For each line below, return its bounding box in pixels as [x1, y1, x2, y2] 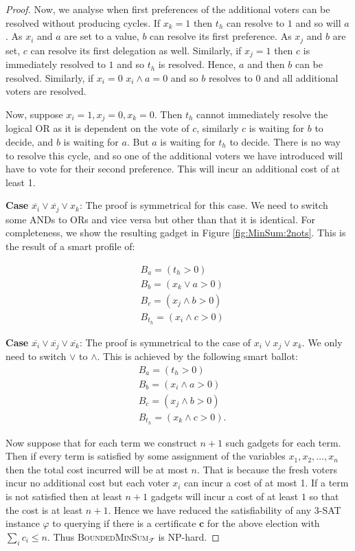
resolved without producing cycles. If [5, 15, 161, 30]
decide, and [5, 134, 54, 148]
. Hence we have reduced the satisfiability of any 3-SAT [108, 502, 341, 517]
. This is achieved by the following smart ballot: [97, 348, 298, 363]
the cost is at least [5, 502, 83, 517]
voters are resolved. [5, 84, 87, 98]
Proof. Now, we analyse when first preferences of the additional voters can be [5, 2, 330, 16]
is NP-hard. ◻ [158, 529, 220, 543]
